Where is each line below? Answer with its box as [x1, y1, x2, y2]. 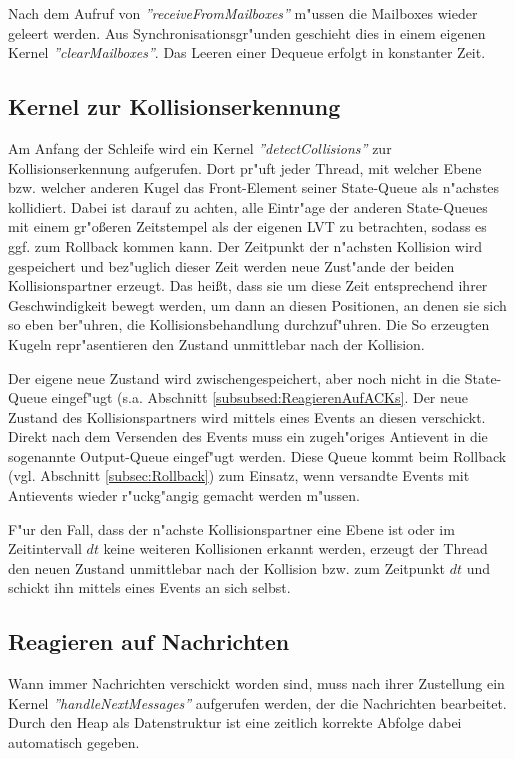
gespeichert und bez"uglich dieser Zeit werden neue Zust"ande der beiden [8, 255, 455, 276]
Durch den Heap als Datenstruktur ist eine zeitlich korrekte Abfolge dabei [8, 712, 462, 733]
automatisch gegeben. [8, 732, 140, 753]
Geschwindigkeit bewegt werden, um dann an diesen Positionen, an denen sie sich [8, 294, 507, 315]
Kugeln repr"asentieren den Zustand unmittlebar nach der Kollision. [8, 333, 425, 354]
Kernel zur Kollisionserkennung [8, 91, 341, 122]
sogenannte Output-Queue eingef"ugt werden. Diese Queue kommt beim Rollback [8, 445, 507, 466]
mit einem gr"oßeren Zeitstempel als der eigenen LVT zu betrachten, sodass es [8, 216, 487, 237]
